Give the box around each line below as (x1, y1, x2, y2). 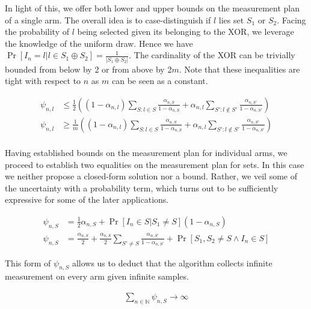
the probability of (5, 25, 70, 38)
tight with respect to (5, 74, 81, 87)
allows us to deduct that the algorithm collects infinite (72, 256, 273, 269)
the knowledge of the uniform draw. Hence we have (5, 37, 193, 49)
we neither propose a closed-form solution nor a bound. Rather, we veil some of (5, 170, 298, 182)
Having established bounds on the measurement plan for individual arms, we (5, 146, 288, 158)
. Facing (277, 13, 306, 26)
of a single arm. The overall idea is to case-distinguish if (5, 13, 211, 26)
